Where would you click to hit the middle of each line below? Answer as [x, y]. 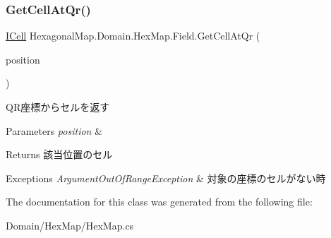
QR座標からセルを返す [58, 107]
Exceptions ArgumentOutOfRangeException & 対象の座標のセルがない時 [166, 178]
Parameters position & [54, 130]
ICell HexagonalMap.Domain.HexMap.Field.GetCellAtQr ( [133, 36]
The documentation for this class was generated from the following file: [159, 202]
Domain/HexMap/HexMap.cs [70, 225]
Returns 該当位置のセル [59, 154]
